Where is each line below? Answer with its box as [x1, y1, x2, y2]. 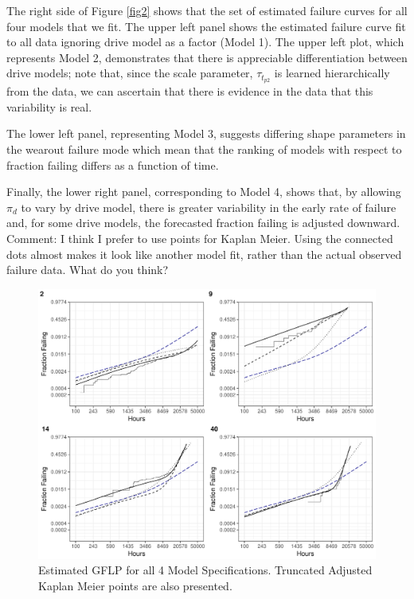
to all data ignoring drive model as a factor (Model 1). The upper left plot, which [6, 33, 404, 50]
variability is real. [6, 98, 92, 115]
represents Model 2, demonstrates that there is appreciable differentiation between [6, 49, 408, 65]
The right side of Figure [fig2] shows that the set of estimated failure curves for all [6, 2, 408, 18]
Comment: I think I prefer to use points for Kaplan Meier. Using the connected [6, 229, 393, 246]
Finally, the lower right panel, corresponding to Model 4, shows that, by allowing [6, 183, 401, 200]
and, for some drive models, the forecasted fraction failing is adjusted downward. [6, 214, 400, 231]
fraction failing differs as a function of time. [6, 156, 219, 173]
